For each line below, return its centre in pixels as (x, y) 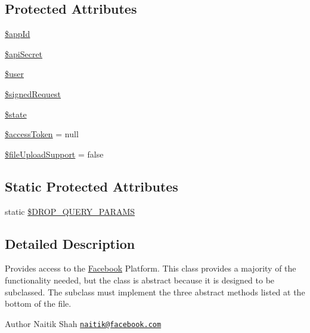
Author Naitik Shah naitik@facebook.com (83, 323)
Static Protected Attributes (92, 186)
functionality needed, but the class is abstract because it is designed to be (140, 280)
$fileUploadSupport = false (54, 154)
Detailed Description (70, 243)
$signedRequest (33, 93)
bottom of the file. (38, 303)
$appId (18, 34)
